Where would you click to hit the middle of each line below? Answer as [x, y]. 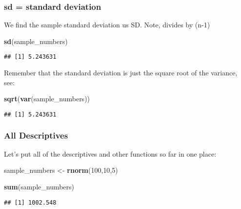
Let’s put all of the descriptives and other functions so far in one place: [110, 153]
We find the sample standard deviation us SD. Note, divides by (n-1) [107, 25]
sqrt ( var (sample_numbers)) [47, 99]
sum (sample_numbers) [39, 186]
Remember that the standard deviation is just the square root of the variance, [121, 73]
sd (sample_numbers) [36, 41]
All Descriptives [36, 135]
